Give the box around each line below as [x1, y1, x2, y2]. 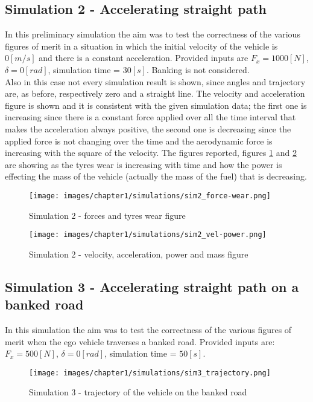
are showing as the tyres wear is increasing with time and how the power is [5, 158, 282, 170]
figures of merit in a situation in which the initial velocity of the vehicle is [5, 39, 278, 52]
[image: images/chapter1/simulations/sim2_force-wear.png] [29, 191, 271, 200]
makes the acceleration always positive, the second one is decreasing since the [5, 122, 291, 135]
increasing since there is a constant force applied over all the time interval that [5, 111, 296, 123]
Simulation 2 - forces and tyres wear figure [29, 209, 186, 221]
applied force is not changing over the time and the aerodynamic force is [5, 134, 273, 147]
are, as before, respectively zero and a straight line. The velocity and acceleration [5, 87, 305, 100]
